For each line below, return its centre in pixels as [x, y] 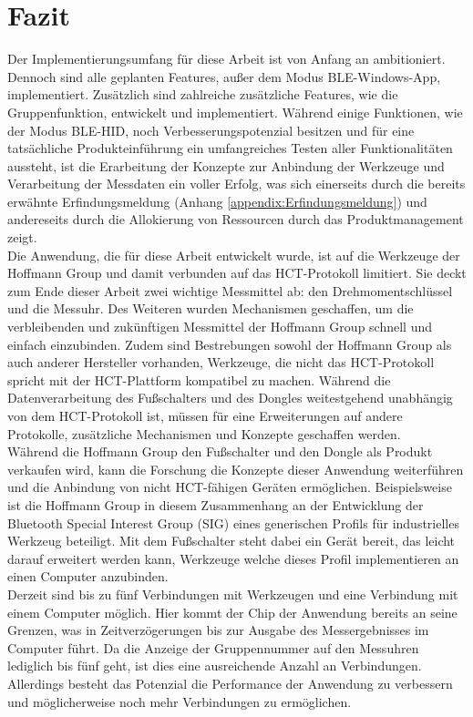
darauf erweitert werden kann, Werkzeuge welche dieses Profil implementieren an [233, 558]
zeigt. [22, 237]
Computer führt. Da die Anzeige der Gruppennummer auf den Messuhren [213, 647]
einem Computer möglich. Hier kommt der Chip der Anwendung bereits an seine [232, 612]
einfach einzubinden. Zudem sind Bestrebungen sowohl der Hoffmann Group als [230, 344]
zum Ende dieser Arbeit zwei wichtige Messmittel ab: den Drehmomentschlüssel [230, 290]
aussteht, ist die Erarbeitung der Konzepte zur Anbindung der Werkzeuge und [226, 165]
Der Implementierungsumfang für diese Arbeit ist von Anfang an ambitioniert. [226, 59]
